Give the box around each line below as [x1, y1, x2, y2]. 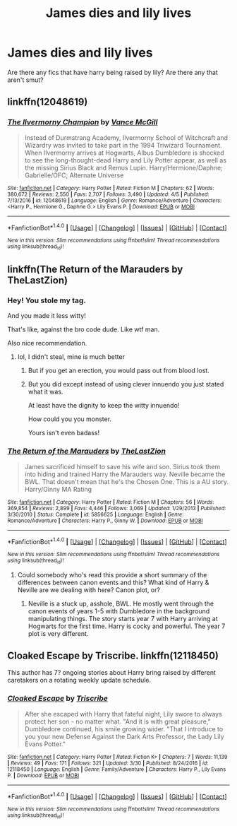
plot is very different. [28, 629, 89, 637]
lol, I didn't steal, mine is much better [17, 353, 126, 361]
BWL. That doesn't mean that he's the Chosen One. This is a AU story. [24, 477, 229, 485]
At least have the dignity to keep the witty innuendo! [28, 401, 180, 410]
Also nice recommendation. [7, 339, 87, 348]
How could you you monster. [28, 415, 111, 423]
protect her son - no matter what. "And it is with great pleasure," [24, 717, 212, 726]
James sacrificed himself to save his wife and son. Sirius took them [24, 462, 221, 471]
